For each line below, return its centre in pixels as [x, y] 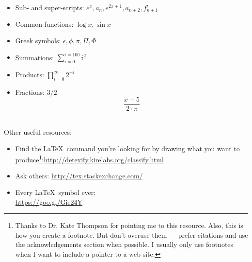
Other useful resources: [38, 131]
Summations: [35, 57]
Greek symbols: [38, 41]
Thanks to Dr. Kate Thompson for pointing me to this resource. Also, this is [129, 225]
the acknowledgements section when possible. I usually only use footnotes [124, 244]
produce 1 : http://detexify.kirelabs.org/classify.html [89, 159]
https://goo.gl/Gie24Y [49, 201]
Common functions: [44, 24]
